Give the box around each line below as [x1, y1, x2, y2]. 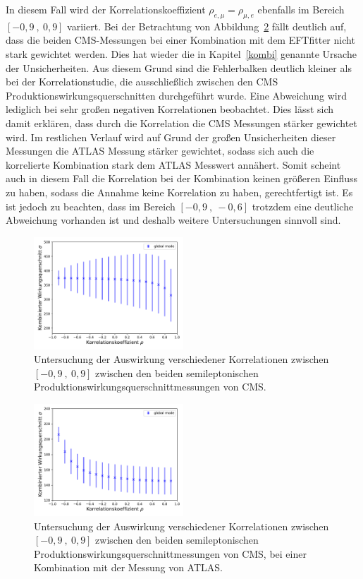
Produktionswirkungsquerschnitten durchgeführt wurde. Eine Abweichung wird [6, 88, 347, 102]
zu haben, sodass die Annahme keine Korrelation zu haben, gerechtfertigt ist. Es [6, 184, 353, 199]
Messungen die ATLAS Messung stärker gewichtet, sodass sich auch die [6, 143, 314, 158]
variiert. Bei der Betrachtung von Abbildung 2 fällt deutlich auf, [67, 18, 347, 33]
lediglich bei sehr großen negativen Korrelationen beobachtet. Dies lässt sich [6, 102, 334, 117]
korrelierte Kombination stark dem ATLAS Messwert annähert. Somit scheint [6, 157, 341, 172]
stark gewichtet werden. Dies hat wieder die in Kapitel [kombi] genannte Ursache [6, 46, 357, 61]
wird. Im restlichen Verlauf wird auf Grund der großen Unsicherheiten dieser [6, 129, 336, 144]
